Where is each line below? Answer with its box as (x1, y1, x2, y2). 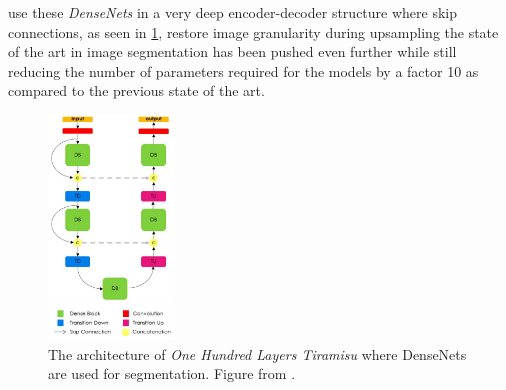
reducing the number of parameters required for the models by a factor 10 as (8, 60, 479, 81)
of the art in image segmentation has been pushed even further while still (8, 41, 457, 62)
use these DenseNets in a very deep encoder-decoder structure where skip (8, 2, 457, 22)
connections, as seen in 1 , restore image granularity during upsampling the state (8, 21, 499, 42)
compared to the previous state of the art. (8, 80, 265, 101)
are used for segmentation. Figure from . (48, 363, 296, 384)
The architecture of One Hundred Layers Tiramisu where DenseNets (48, 343, 467, 364)
